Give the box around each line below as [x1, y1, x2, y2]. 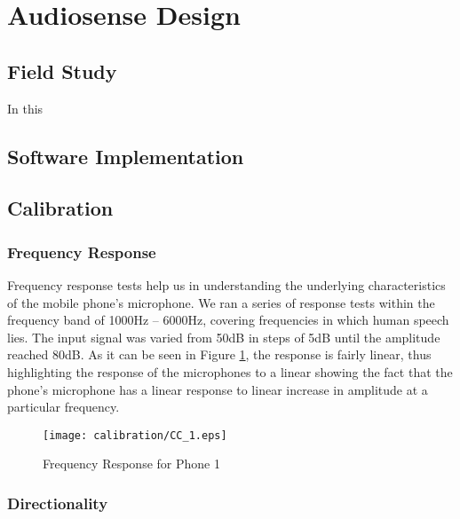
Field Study [7, 57, 117, 84]
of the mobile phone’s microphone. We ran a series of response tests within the [7, 293, 435, 311]
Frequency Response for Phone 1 [43, 454, 220, 473]
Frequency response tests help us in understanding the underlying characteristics [7, 275, 446, 294]
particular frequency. [7, 397, 120, 416]
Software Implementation [7, 142, 244, 169]
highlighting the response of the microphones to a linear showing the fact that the [7, 362, 453, 381]
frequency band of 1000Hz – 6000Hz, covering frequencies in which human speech [7, 311, 449, 329]
